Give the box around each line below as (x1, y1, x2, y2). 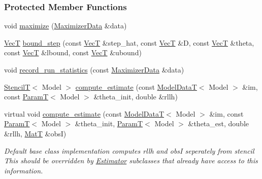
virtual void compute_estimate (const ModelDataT (4, 108, 165, 119)
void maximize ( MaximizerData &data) (4, 20, 127, 31)
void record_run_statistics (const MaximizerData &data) (4, 64, 184, 75)
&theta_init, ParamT (75, 118, 143, 129)
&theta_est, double (188, 118, 249, 129)
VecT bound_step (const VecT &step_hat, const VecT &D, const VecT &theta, (4, 37, 254, 48)
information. (4, 165, 43, 175)
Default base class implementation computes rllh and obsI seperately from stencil (4, 145, 254, 156)
